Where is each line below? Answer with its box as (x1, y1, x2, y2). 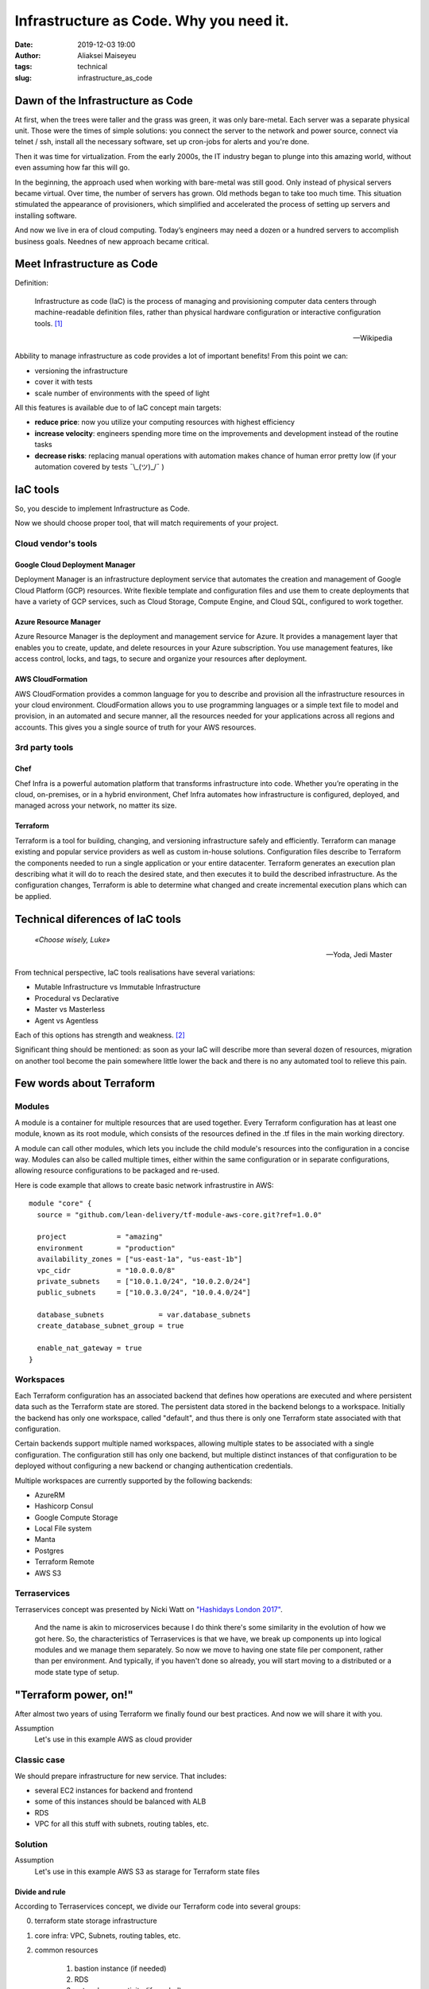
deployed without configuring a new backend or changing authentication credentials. (14, 1461, 293, 1471)
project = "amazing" (37, 1232, 163, 1241)
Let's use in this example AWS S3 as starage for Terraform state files (34, 1866, 260, 1876)
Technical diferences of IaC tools (14, 912, 182, 926)
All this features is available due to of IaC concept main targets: (14, 403, 222, 412)
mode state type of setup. (34, 1667, 119, 1676)
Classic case (14, 1754, 65, 1765)
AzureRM (34, 1490, 65, 1500)
